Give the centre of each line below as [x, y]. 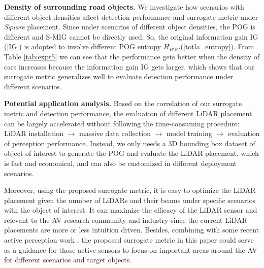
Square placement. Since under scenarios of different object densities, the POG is [130, 27]
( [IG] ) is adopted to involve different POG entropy [82, 46]
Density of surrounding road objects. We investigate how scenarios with [124, 7]
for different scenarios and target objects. [68, 260]
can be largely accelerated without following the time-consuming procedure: [122, 123]
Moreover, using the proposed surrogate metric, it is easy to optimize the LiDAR [130, 190]
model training [189, 133]
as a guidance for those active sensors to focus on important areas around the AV [131, 249]
